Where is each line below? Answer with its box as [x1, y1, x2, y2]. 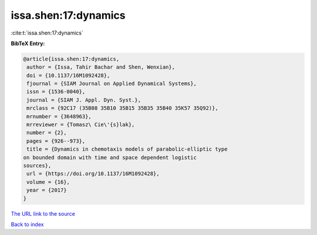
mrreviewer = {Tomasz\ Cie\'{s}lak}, [26, 121, 135, 128]
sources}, [23, 162, 52, 169]
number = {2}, [26, 130, 67, 136]
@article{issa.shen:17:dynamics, [23, 56, 120, 62]
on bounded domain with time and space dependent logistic [23, 154, 197, 161]
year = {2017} [26, 187, 67, 193]
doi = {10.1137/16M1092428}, [26, 72, 110, 79]
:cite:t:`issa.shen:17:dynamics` [11, 29, 83, 36]
